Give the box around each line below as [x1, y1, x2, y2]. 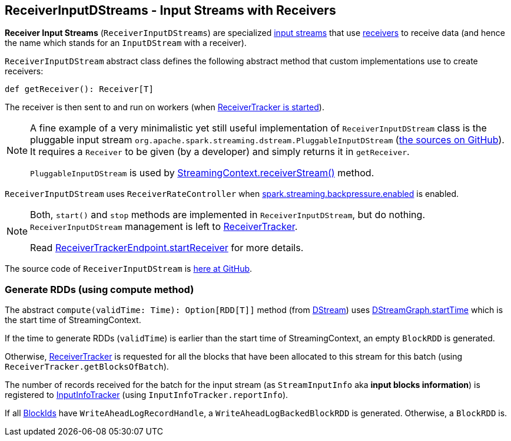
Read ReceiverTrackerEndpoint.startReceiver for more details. [30, 242, 304, 254]
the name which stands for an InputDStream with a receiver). [5, 38, 247, 48]
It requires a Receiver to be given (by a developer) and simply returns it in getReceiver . [30, 146, 410, 158]
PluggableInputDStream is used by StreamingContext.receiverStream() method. [30, 167, 374, 179]
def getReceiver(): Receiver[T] [5, 84, 154, 94]
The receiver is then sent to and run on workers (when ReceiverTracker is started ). [5, 102, 324, 113]
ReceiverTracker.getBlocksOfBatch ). [5, 361, 169, 372]
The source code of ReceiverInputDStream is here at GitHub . [5, 264, 253, 274]
